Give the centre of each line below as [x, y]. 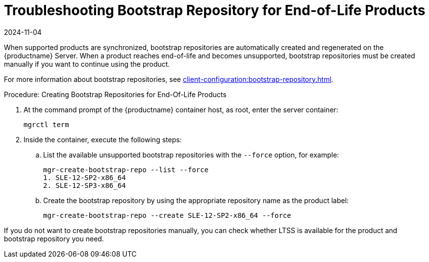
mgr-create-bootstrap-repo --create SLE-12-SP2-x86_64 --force [167, 215]
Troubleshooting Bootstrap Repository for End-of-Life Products [215, 10]
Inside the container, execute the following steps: [103, 139]
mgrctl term [46, 124]
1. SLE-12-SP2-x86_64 [85, 177]
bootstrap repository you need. [54, 238]
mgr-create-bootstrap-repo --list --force [126, 170]
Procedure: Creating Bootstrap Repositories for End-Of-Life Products [115, 94]
